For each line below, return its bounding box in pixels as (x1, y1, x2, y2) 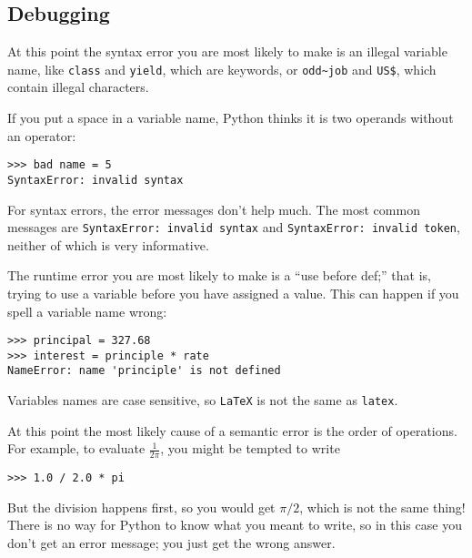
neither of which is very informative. (7, 235, 209, 254)
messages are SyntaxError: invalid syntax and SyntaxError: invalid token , (7, 218, 460, 237)
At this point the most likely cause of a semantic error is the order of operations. (7, 421, 457, 440)
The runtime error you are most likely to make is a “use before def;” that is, (7, 266, 431, 285)
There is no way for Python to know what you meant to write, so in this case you (7, 515, 462, 534)
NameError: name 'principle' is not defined (7, 364, 281, 378)
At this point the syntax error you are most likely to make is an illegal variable (7, 42, 447, 61)
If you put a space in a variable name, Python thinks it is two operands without (7, 108, 454, 127)
